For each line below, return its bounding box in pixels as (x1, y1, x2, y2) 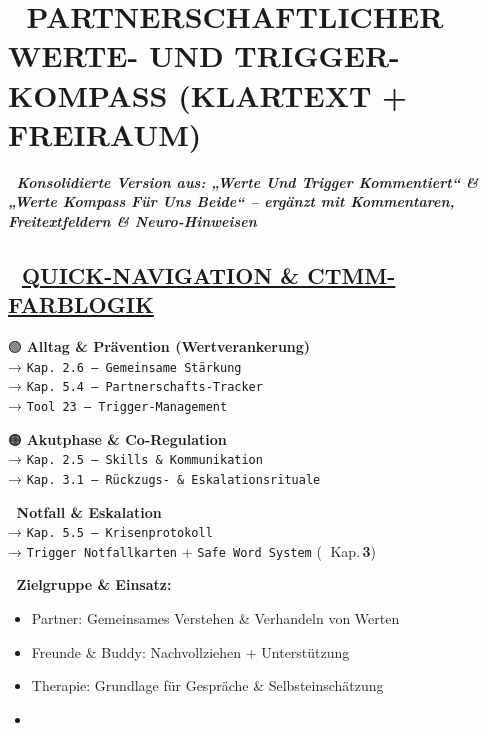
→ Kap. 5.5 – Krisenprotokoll (8, 521, 213, 542)
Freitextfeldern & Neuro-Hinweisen (8, 210, 257, 231)
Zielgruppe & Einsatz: (16, 574, 172, 595)
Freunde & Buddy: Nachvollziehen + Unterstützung (31, 641, 350, 662)
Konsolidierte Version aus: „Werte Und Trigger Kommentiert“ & (16, 171, 479, 192)
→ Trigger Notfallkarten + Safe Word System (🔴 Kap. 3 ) (8, 540, 376, 561)
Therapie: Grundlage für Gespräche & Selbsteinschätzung (31, 675, 384, 696)
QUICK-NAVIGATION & (21, 259, 300, 290)
